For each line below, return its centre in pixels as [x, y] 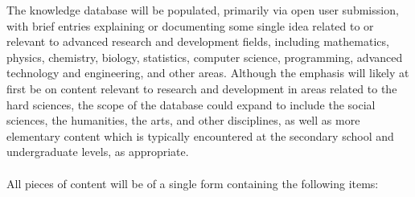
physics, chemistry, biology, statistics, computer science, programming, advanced [205, 57]
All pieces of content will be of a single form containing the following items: [193, 183]
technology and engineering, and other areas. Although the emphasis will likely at [208, 73]
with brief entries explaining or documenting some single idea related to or [190, 25]
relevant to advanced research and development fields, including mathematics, [198, 41]
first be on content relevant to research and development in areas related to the [202, 88]
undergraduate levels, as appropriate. [98, 152]
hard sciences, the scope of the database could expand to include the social [191, 104]
